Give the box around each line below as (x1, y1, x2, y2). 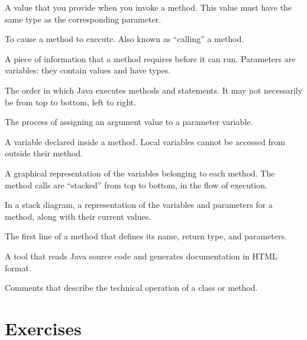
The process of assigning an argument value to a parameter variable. (5, 116, 253, 128)
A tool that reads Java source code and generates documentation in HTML (5, 249, 277, 262)
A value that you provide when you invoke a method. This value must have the (5, 1, 292, 13)
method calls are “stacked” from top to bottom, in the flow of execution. (5, 178, 267, 191)
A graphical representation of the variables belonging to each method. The (5, 166, 275, 179)
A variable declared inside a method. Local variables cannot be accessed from (5, 135, 285, 147)
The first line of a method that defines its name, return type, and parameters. (5, 230, 287, 242)
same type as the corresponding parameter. (5, 12, 161, 25)
